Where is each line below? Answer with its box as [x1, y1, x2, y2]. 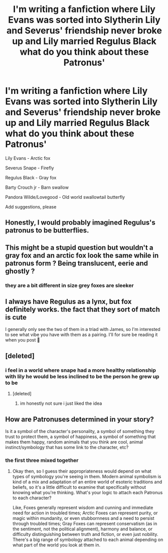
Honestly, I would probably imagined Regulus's [5, 218, 155, 227]
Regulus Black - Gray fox [5, 174, 57, 180]
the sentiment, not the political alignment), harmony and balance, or [12, 526, 153, 532]
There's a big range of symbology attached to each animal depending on [12, 536, 163, 543]
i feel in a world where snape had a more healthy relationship [5, 367, 156, 374]
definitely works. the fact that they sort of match [5, 305, 160, 314]
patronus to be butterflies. [5, 226, 89, 235]
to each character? [12, 495, 52, 501]
